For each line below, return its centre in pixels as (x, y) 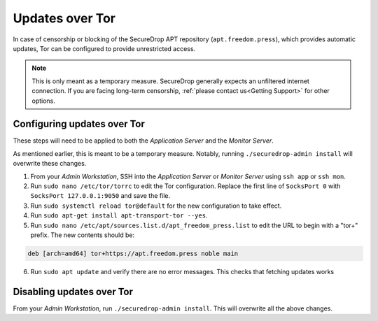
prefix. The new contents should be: (83, 235)
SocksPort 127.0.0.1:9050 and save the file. (100, 196)
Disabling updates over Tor (73, 291)
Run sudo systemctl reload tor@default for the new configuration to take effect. (156, 206)
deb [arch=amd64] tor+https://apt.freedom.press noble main (133, 253)
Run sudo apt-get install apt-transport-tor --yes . (119, 215)
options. (44, 101)
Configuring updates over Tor (79, 124)
